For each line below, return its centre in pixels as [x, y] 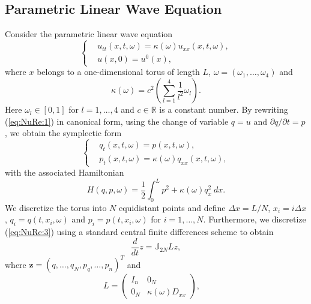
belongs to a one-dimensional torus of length [118, 72]
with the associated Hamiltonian [65, 172]
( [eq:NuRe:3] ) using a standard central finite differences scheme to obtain [139, 232]
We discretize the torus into [56, 207]
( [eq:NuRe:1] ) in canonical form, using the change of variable [117, 121]
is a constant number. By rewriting [224, 109]
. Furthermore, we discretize [255, 219]
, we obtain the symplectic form [63, 133]
